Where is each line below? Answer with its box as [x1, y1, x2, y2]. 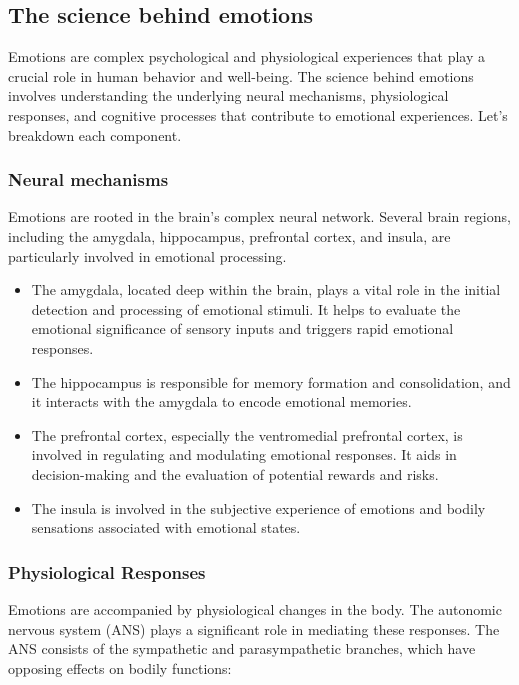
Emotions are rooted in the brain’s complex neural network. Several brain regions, [8, 206, 511, 227]
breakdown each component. [8, 124, 182, 145]
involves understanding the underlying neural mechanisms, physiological [8, 85, 449, 106]
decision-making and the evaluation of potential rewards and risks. [31, 463, 439, 484]
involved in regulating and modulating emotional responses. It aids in [31, 444, 457, 465]
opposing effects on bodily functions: [8, 657, 232, 678]
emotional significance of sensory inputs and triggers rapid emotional [31, 318, 454, 339]
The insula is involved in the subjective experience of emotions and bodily [31, 497, 486, 518]
